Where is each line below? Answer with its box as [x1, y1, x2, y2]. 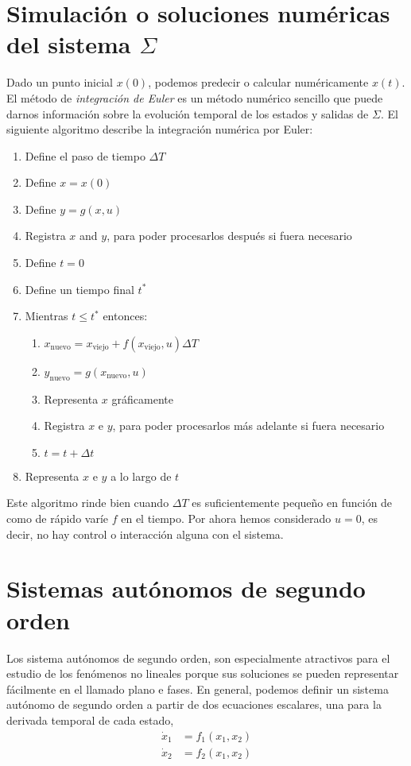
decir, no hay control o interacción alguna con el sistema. [6, 525, 284, 542]
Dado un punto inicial [6, 74, 114, 91]
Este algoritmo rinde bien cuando [6, 494, 169, 511]
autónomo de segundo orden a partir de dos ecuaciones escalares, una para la [6, 696, 382, 713]
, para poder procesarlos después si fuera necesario [107, 227, 352, 244]
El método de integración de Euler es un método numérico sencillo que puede [6, 89, 383, 106]
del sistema [6, 28, 131, 60]
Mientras [25, 308, 68, 324]
